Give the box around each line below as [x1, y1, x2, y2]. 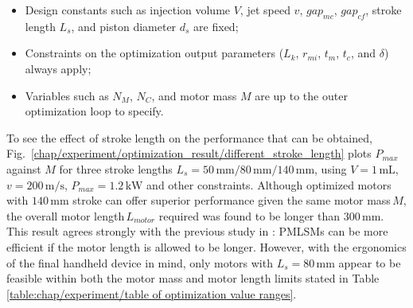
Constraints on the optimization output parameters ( [25, 45, 284, 61]
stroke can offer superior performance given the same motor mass [72, 192, 391, 209]
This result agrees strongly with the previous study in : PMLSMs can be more [6, 223, 388, 240]
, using [314, 160, 347, 177]
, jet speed [240, 2, 290, 18]
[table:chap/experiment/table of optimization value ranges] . [6, 285, 297, 302]
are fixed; [193, 18, 239, 34]
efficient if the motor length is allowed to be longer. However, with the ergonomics [6, 238, 407, 255]
